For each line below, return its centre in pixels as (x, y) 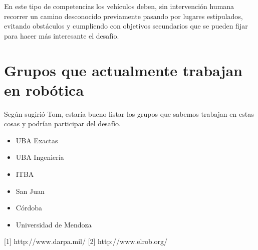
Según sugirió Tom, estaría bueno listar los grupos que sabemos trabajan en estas (129, 113)
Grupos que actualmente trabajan (123, 70)
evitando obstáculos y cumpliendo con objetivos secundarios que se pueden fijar (126, 26)
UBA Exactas (37, 140)
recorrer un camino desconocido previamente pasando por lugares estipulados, (123, 16)
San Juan (30, 191)
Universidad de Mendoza (54, 224)
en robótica (44, 89)
